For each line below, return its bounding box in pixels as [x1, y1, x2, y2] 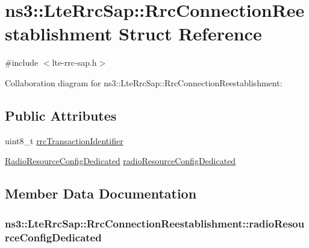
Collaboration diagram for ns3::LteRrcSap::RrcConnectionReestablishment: [5, 76, 282, 89]
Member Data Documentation [5, 184, 197, 203]
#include [5, 56, 39, 69]
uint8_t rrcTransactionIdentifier [5, 134, 123, 147]
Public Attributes [5, 106, 117, 124]
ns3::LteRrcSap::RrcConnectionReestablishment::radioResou [5, 215, 305, 231]
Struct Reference [119, 21, 262, 46]
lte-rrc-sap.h [52, 56, 97, 69]
